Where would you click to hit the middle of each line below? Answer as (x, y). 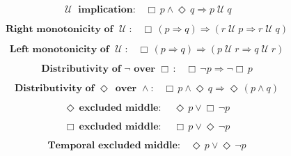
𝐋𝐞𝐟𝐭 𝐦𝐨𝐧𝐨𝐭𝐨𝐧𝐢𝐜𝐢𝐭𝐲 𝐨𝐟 (59, 49)
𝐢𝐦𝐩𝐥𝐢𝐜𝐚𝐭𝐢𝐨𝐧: (107, 10)
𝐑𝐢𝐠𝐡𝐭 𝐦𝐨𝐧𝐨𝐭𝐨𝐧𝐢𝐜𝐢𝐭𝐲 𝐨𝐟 (59, 29)
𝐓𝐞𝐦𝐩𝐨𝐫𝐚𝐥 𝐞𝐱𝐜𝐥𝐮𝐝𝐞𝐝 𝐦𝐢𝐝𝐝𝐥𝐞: (114, 146)
